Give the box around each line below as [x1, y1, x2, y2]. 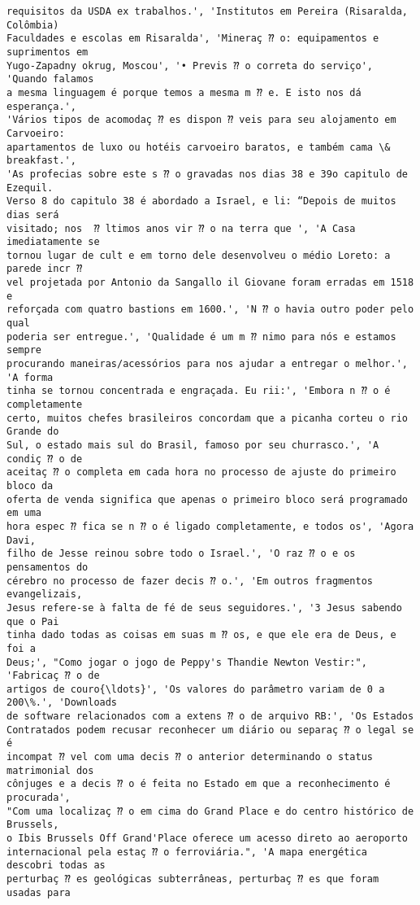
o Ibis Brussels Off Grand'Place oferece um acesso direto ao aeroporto [6, 833, 408, 845]
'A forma [6, 371, 54, 383]
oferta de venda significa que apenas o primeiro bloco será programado [6, 493, 408, 505]
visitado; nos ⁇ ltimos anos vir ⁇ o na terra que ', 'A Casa [6, 222, 356, 234]
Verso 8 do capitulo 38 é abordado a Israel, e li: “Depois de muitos [6, 195, 396, 208]
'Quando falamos [6, 73, 94, 85]
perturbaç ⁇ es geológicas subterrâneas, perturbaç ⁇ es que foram [6, 873, 379, 885]
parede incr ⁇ [6, 263, 83, 275]
